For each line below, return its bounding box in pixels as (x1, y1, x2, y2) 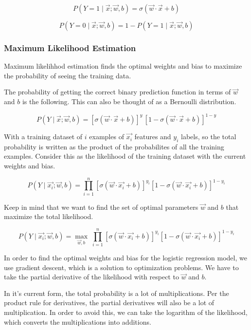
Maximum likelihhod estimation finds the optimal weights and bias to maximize (4, 61, 242, 71)
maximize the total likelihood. (4, 211, 93, 221)
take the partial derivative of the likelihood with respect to (4, 272, 179, 282)
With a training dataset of (4, 131, 83, 142)
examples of (89, 131, 124, 142)
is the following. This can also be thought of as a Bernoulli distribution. (22, 96, 236, 106)
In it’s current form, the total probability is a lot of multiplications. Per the (4, 288, 229, 298)
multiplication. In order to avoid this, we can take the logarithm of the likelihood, (4, 307, 248, 317)
